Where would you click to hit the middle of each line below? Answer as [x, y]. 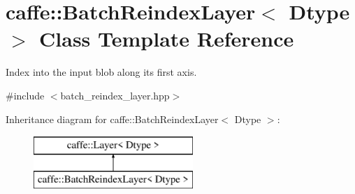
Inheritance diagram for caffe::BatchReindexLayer [112, 119]
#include [25, 95]
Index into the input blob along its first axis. [101, 72]
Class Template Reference [167, 39]
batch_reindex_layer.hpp [115, 95]
